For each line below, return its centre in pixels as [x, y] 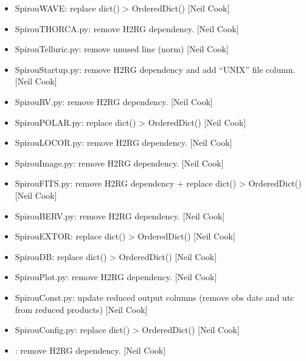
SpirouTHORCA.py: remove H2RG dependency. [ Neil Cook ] [127, 28]
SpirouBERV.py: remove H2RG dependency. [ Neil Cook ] [120, 215]
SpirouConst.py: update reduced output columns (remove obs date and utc [155, 297]
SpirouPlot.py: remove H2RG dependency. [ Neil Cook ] [116, 277]
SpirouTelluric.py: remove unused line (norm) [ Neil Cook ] [122, 49]
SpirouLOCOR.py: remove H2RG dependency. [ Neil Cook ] [123, 143]
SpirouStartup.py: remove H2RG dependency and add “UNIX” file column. [155, 69]
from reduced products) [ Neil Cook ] [81, 309]
